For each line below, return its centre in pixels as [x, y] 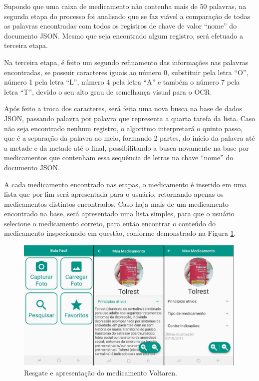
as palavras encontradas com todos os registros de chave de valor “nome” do [121, 26]
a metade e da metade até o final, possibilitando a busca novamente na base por [127, 147]
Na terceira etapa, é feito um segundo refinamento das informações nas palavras [126, 62]
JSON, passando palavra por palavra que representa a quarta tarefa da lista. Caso [130, 118]
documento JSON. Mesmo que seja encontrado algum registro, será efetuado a [124, 35]
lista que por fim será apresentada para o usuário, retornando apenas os [114, 194]
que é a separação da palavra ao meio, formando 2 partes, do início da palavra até [129, 138]
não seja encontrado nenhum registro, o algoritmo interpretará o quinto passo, [124, 128]
